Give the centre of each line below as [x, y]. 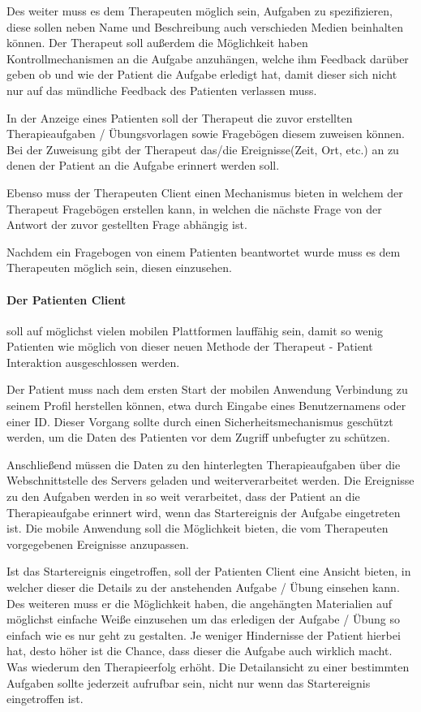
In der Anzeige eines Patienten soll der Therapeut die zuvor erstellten [180, 117]
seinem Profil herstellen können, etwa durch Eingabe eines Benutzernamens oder [206, 406]
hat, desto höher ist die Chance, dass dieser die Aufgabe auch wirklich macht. [200, 651]
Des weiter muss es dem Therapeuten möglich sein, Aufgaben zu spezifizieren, [200, 11]
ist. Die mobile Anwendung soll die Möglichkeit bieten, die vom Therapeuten [198, 528]
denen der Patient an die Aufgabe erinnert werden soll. [143, 165]
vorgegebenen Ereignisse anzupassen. [98, 544]
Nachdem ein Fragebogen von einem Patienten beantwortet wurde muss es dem [204, 251]
